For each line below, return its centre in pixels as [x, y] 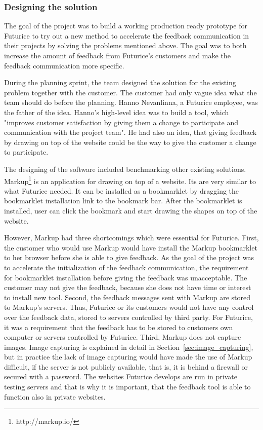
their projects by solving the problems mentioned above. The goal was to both [125, 45]
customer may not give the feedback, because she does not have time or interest [128, 287]
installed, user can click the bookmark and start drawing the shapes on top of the [131, 210]
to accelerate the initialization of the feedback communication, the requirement [126, 267]
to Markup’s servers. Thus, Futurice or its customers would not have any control [129, 307]
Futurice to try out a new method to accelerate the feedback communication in [127, 35]
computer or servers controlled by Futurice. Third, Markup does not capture [123, 337]
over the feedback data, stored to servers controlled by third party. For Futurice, [128, 317]
